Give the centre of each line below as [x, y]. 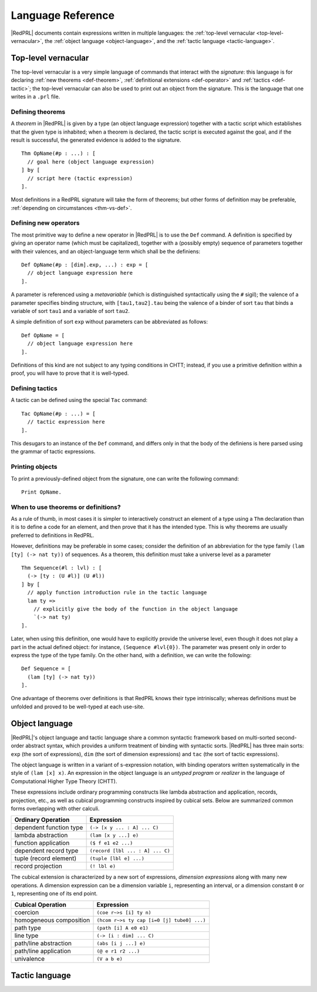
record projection [38, 866]
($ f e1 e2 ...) [111, 843]
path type [28, 928]
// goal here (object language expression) [91, 162]
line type [26, 936]
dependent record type [46, 851]
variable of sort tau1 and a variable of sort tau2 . [70, 311]
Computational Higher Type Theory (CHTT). [64, 781]
